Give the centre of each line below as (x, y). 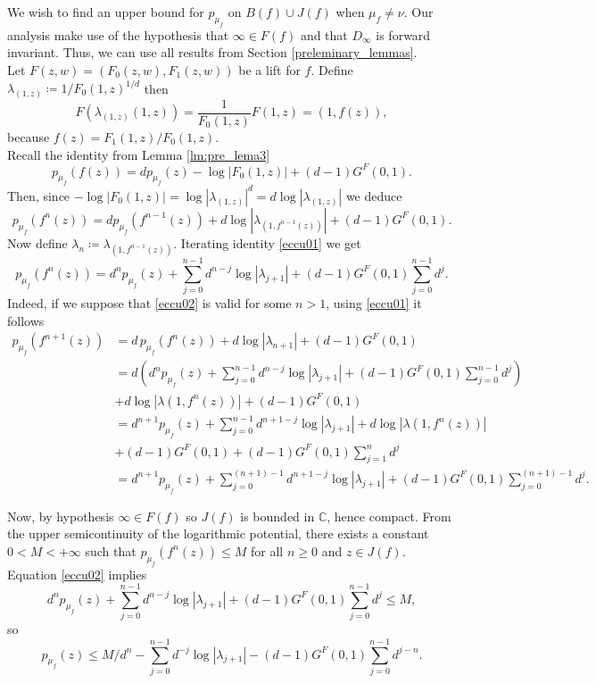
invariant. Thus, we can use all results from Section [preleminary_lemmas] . (212, 52)
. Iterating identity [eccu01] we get (267, 242)
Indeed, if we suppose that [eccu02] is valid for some (149, 303)
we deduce (374, 195)
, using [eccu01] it (374, 303)
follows (26, 320)
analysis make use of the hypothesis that (118, 34)
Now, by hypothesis (61, 516)
